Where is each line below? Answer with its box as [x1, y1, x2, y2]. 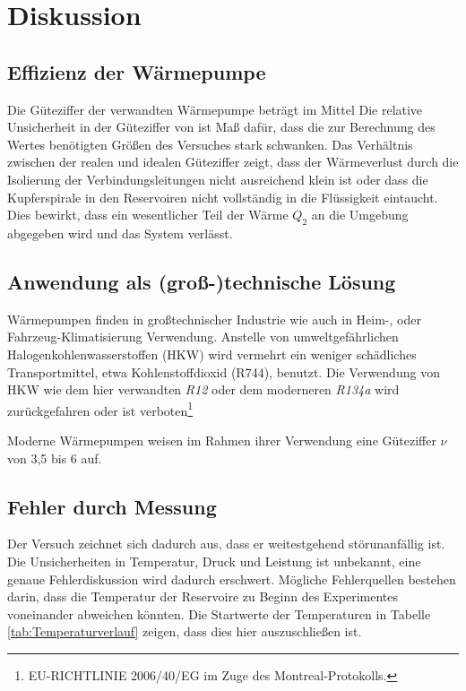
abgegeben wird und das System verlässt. [7, 223, 233, 242]
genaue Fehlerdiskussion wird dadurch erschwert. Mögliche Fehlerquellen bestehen [7, 569, 456, 588]
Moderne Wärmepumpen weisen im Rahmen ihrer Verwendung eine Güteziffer [7, 430, 436, 449]
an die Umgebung [311, 205, 409, 224]
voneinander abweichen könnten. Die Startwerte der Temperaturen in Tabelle [7, 604, 431, 623]
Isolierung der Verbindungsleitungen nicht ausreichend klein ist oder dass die [7, 169, 428, 188]
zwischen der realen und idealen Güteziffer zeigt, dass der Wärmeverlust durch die [7, 152, 459, 171]
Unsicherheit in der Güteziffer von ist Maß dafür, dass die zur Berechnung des [7, 117, 436, 136]
